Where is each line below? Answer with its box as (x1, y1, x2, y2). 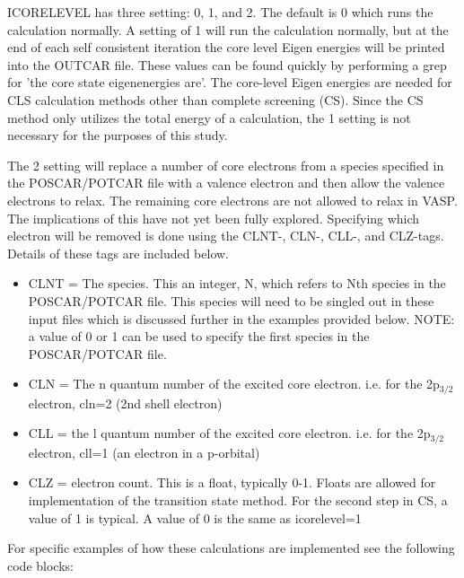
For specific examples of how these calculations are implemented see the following (7, 539, 455, 557)
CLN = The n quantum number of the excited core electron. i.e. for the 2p (28, 374, 440, 393)
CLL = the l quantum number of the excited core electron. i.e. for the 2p (28, 424, 431, 442)
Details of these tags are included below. (7, 243, 230, 262)
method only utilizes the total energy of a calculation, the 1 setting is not (7, 108, 411, 127)
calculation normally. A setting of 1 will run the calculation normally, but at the (7, 20, 449, 39)
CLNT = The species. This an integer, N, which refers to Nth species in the (28, 274, 446, 293)
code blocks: (7, 556, 74, 574)
